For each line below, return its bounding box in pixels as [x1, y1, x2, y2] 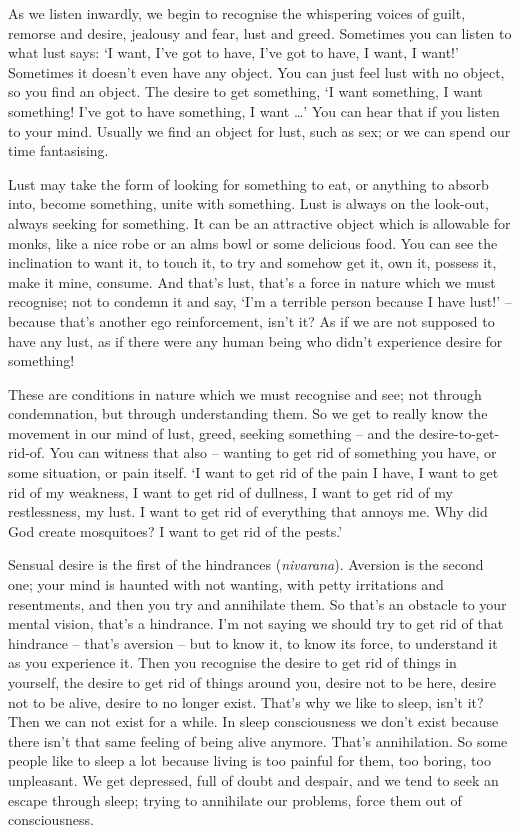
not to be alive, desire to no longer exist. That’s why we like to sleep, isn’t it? [8, 691, 484, 712]
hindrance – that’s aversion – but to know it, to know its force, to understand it [8, 632, 498, 653]
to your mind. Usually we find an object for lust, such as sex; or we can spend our [8, 120, 511, 141]
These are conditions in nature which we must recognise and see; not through [8, 383, 482, 404]
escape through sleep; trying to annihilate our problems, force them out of [8, 789, 462, 810]
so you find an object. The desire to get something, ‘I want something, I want [8, 81, 483, 102]
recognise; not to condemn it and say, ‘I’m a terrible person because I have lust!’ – [8, 291, 512, 312]
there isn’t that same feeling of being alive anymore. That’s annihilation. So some [8, 730, 508, 751]
